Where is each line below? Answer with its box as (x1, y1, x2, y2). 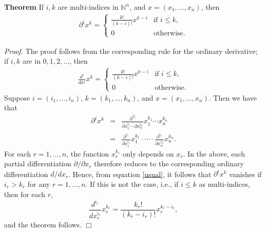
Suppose (4, 92, 30, 103)
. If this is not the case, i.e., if (85, 178, 179, 189)
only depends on (123, 148, 174, 159)
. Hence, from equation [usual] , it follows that (68, 168, 212, 179)
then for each (4, 188, 46, 199)
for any (27, 178, 50, 189)
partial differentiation (4, 158, 71, 169)
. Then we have (208, 92, 257, 103)
